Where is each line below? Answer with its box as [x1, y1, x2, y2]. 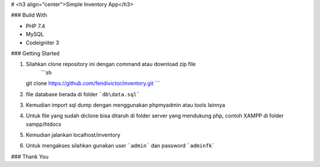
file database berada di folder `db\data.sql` [25, 90, 140, 97]
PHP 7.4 [25, 22, 46, 30]
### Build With [11, 12, 47, 19]
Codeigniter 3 [25, 39, 59, 46]
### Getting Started [11, 50, 60, 57]
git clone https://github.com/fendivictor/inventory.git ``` [25, 80, 160, 87]
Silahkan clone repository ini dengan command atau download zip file [25, 61, 196, 68]
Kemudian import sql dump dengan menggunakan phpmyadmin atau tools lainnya [25, 101, 225, 109]
